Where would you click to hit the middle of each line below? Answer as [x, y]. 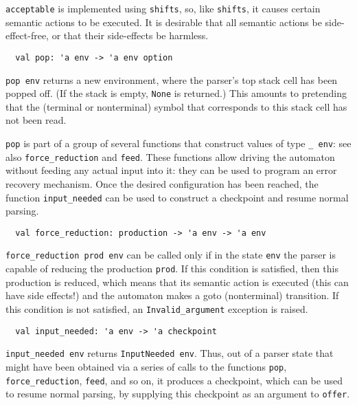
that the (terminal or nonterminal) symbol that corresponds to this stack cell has [176, 106]
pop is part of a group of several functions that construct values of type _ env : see [178, 143]
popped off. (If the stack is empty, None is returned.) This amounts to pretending [176, 93]
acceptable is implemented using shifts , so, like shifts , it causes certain [163, 8]
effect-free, [27, 35]
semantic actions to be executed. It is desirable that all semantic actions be [164, 22]
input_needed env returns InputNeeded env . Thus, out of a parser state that [170, 353]
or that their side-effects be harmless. [130, 35]
